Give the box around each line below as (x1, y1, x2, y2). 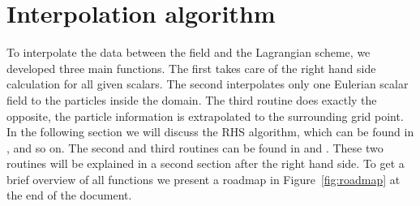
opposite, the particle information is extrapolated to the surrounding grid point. (6, 107, 404, 124)
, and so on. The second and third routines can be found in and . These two (6, 139, 384, 156)
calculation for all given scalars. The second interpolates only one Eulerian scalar (6, 75, 409, 92)
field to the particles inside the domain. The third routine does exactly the (6, 91, 377, 108)
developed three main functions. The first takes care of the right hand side (6, 59, 376, 76)
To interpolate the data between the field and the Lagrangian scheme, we (6, 44, 371, 61)
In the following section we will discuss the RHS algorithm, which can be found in (6, 123, 414, 140)
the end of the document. (6, 187, 132, 204)
